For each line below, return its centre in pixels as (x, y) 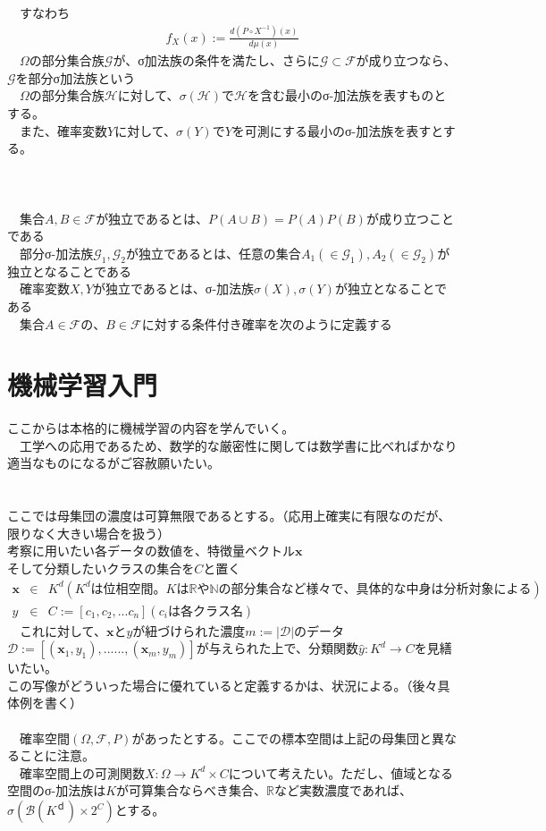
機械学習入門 (83, 385)
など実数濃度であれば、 (343, 790)
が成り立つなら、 (406, 60)
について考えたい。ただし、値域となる (340, 772)
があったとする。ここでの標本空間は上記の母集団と (281, 738)
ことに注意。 (57, 755)
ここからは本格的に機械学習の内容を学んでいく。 (151, 428)
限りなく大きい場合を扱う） (88, 533)
